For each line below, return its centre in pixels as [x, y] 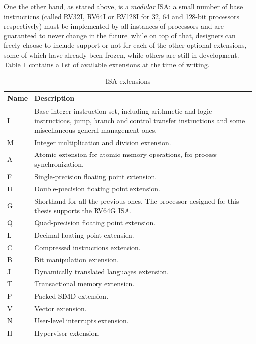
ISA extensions [128, 81]
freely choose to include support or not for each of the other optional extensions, [125, 45]
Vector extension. [61, 308]
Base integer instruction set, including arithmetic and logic [123, 110]
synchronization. [59, 164]
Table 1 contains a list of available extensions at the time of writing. [107, 64]
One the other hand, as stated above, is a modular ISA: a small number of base [124, 6]
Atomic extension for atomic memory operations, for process [126, 154]
